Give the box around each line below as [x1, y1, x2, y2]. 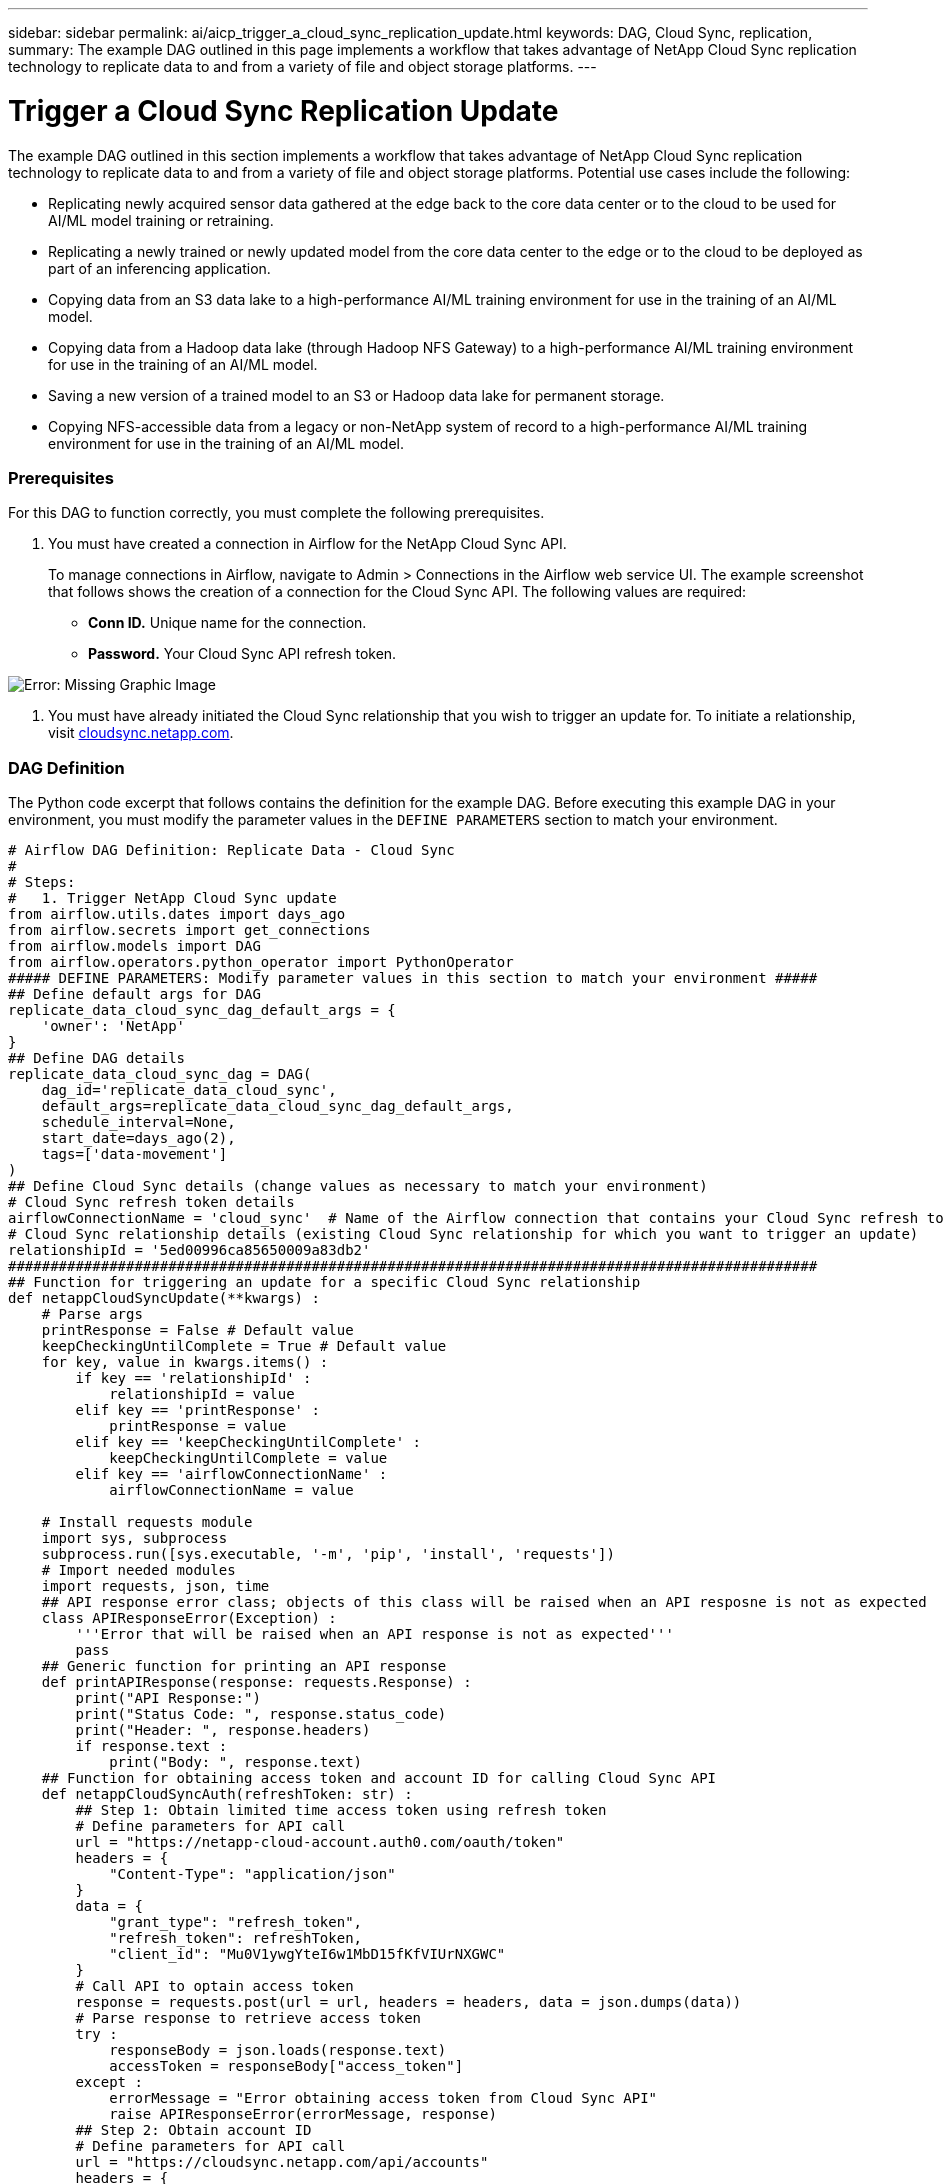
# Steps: [8, 874, 76, 890]
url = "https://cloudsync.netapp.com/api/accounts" [75, 2154, 489, 2170]
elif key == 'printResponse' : [75, 1402, 320, 1418]
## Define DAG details [8, 1050, 186, 1066]
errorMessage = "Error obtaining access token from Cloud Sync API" [109, 2090, 658, 2106]
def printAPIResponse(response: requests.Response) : [41, 1674, 472, 1690]
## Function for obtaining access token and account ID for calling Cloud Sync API [41, 1770, 717, 1786]
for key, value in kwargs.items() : [41, 1354, 329, 1370]
